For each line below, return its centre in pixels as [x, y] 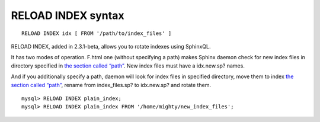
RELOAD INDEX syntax [68, 15]
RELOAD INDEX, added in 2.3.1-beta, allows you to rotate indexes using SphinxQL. [111, 46]
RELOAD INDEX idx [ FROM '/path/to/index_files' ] [97, 33]
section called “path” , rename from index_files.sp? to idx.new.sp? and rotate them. [111, 85]
